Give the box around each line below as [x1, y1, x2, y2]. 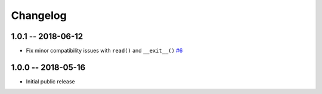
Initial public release [26, 77, 76, 85]
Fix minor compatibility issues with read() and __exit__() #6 [26, 47, 183, 54]
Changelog [11, 9, 67, 22]
